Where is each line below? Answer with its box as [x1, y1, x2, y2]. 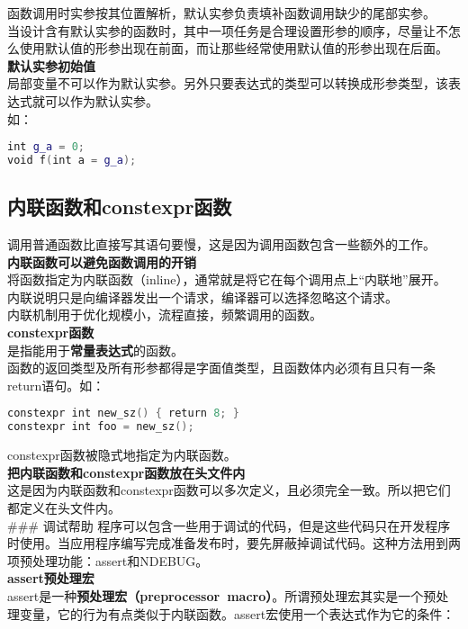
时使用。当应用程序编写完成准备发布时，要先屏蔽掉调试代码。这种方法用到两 [7, 534, 461, 553]
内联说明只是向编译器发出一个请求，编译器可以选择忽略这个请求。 [7, 287, 398, 306]
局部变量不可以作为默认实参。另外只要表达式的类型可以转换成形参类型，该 [7, 74, 448, 93]
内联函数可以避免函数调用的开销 [7, 252, 196, 271]
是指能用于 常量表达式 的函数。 [7, 340, 184, 359]
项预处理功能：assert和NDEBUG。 [7, 551, 209, 570]
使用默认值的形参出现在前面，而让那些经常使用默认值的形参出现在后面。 [19, 39, 448, 58]
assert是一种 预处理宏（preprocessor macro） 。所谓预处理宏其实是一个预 [7, 586, 436, 605]
